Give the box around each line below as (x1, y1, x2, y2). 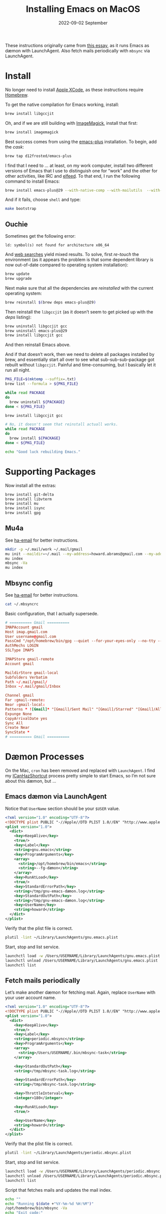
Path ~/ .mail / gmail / (5, 679, 48, 684)
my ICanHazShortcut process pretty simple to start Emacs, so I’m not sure (5, 772, 156, 778)
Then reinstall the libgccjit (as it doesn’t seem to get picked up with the (5, 308, 153, 315)
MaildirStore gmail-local (5, 670, 58, 675)
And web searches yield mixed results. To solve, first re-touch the (5, 252, 139, 257)
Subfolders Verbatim (5, 675, 48, 680)
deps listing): (5, 314, 32, 320)
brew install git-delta (5, 492, 54, 497)
